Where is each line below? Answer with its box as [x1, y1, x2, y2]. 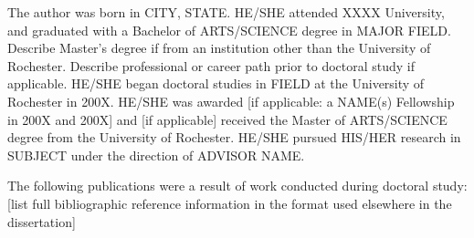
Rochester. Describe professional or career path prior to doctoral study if [7, 56, 416, 75]
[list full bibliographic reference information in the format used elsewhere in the [7, 193, 452, 212]
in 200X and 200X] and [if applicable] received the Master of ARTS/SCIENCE [7, 109, 448, 129]
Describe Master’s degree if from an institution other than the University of [7, 38, 431, 57]
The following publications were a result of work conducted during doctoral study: [7, 176, 468, 195]
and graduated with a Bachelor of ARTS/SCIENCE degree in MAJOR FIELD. [7, 20, 451, 39]
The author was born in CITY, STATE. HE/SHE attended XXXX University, [7, 3, 445, 21]
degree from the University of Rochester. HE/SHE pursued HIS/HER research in [7, 128, 461, 147]
